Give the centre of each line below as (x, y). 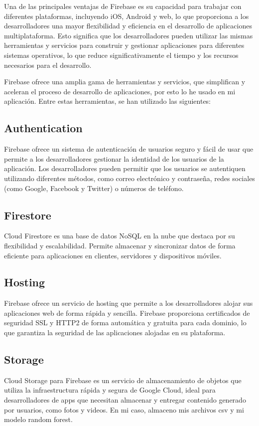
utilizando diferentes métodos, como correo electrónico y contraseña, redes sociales (129, 178)
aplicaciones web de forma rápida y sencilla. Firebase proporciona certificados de (127, 313)
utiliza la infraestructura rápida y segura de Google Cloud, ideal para (110, 390)
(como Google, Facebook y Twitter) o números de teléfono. (94, 188)
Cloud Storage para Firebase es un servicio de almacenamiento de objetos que (123, 380)
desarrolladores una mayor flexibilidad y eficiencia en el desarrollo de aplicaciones (128, 26)
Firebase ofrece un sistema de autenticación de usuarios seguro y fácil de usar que (129, 149)
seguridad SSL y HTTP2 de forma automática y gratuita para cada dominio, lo (125, 322)
